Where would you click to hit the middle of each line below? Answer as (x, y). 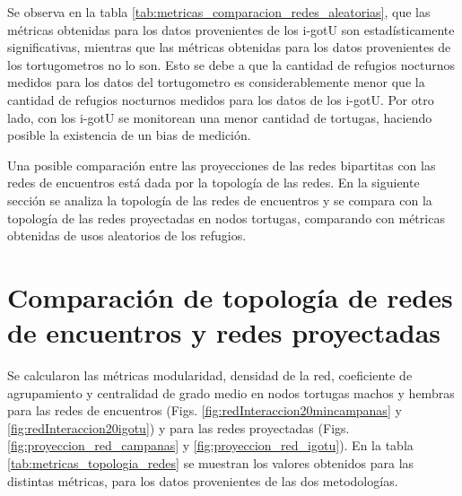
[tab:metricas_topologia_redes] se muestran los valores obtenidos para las (211, 463)
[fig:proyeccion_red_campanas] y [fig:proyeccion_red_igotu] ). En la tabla (210, 445)
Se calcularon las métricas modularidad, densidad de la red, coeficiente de (210, 375)
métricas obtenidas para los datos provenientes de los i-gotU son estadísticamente (231, 29)
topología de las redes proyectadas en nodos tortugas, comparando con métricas (226, 218)
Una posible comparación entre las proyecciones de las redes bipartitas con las (222, 165)
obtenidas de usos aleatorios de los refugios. (127, 235)
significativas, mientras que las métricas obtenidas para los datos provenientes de (229, 47)
